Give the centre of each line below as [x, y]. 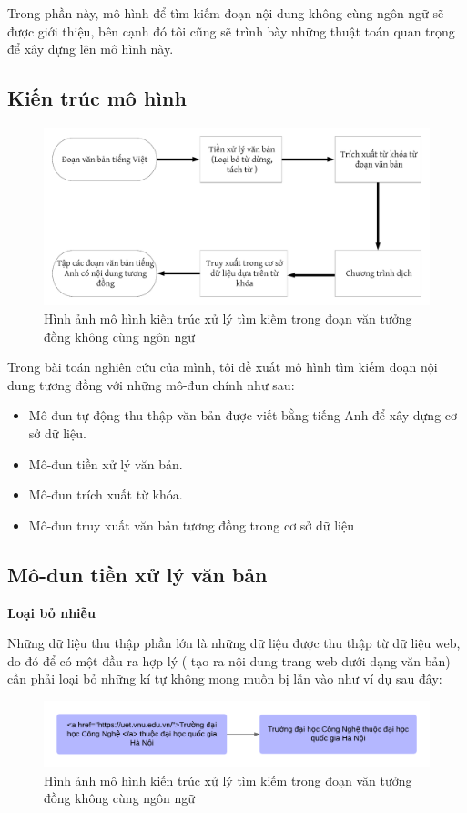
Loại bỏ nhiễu [51, 612]
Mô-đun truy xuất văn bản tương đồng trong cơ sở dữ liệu [192, 525]
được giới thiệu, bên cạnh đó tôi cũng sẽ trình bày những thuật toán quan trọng [231, 31]
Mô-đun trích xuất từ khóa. [106, 494]
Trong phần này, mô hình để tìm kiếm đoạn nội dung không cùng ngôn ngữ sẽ [226, 13]
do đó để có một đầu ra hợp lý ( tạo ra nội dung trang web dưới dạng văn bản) [229, 660]
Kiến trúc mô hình [97, 98]
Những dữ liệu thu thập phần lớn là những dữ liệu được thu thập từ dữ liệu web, [234, 643]
